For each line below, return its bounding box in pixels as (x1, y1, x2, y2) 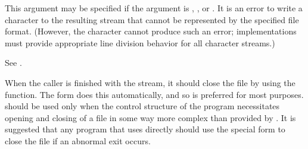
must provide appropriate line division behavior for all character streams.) (5, 36, 275, 49)
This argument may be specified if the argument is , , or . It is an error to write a (5, 2, 303, 14)
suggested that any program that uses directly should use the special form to (5, 123, 285, 135)
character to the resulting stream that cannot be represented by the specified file (5, 13, 299, 26)
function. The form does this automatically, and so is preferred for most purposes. (5, 88, 304, 100)
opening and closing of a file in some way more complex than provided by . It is (5, 111, 296, 123)
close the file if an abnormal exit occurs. (5, 134, 151, 147)
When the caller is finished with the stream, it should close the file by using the (5, 76, 295, 88)
